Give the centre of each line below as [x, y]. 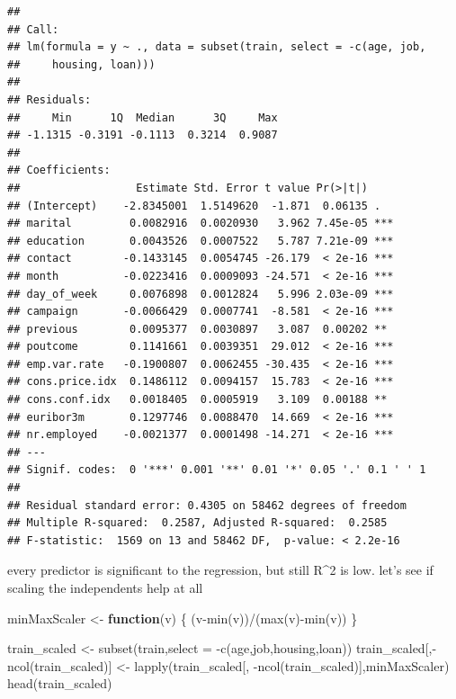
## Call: [33, 29]
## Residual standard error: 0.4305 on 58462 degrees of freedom [207, 505]
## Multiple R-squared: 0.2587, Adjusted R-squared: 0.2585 [197, 523]
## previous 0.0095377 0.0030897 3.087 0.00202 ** [197, 329]
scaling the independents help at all [105, 587]
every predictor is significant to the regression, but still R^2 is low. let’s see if [220, 570]
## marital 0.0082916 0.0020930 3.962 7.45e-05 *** [201, 224]
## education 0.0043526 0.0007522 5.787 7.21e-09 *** [201, 241]
